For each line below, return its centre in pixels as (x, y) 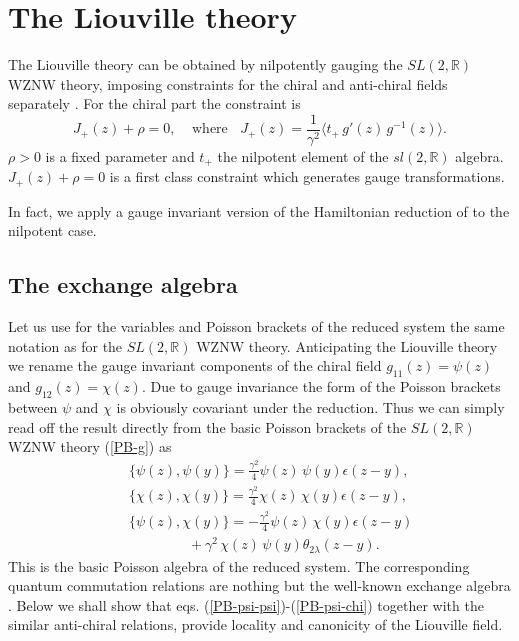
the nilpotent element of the (303, 155)
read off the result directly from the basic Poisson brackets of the (207, 426)
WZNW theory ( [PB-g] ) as (90, 446)
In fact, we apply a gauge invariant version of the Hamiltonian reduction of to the (259, 210)
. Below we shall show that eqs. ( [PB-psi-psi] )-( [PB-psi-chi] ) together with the (246, 604)
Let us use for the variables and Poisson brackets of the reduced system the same (256, 326)
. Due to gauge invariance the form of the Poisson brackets (321, 386)
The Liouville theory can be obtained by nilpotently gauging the (205, 64)
